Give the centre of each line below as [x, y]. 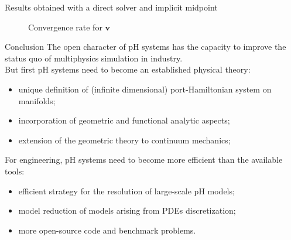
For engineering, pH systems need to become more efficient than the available [144, 160]
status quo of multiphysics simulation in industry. [94, 58]
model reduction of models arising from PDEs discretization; [127, 210]
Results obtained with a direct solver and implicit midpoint [111, 7]
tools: [15, 171]
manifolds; [37, 100]
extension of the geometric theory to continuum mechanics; [124, 140]
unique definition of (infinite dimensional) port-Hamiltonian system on [145, 89]
